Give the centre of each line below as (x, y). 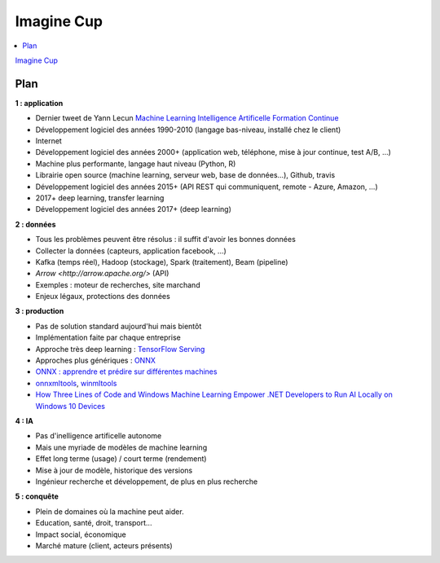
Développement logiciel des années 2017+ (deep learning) (134, 209)
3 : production (40, 311)
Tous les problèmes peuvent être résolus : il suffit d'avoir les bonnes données (166, 240)
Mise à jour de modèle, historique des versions (114, 470)
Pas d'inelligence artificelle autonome (99, 436)
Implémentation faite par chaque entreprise (108, 337)
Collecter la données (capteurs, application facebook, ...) (131, 251)
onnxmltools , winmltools (76, 383)
